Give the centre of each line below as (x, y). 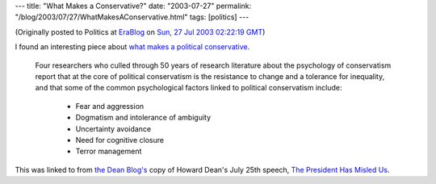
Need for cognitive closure (120, 140)
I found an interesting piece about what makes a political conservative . (132, 47)
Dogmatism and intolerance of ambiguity (143, 118)
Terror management (109, 151)
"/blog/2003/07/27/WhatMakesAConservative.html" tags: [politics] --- (132, 17)
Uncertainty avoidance (113, 128)
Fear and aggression (110, 106)
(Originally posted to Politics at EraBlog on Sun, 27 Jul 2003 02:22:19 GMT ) (140, 31)
